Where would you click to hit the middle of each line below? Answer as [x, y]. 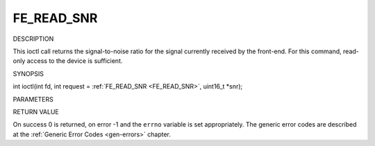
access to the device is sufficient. [75, 61]
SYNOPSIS [28, 73]
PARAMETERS [33, 99]
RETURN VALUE [36, 111]
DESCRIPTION [33, 39]
